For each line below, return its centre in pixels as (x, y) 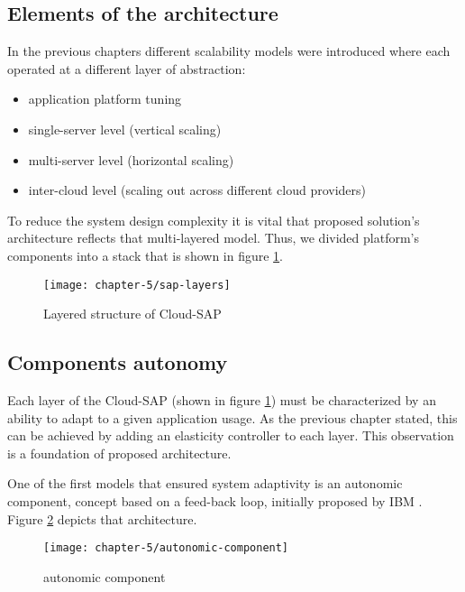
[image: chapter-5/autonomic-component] (166, 548)
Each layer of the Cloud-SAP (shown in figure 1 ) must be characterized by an (222, 400)
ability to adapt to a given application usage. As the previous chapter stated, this (232, 417)
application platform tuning (105, 99)
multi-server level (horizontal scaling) (131, 159)
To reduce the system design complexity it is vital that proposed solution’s (214, 220)
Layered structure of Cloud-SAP (132, 314)
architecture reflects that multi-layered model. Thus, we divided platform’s (213, 238)
